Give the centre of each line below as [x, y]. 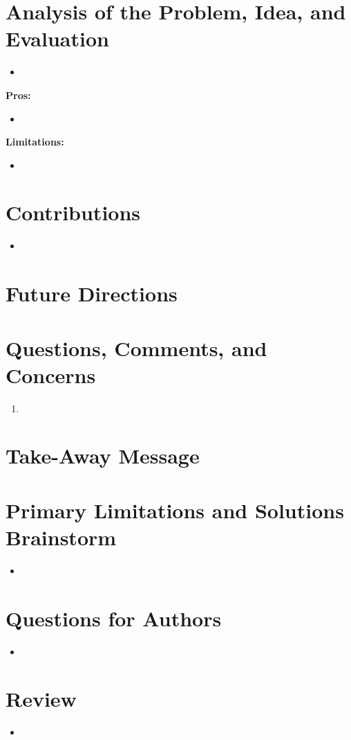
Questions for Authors [114, 618]
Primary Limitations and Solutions [175, 510]
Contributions [73, 212]
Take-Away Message [103, 456]
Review [41, 699]
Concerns [51, 375]
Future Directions [92, 293]
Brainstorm [61, 537]
